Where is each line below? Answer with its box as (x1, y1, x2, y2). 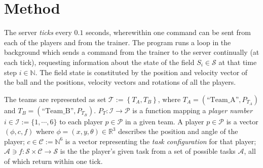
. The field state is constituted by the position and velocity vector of (35, 66, 248, 77)
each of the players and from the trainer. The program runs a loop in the (4, 37, 231, 47)
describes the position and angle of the (118, 126, 238, 137)
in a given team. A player (125, 116, 204, 126)
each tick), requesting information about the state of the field (4, 56, 195, 67)
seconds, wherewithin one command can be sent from (86, 27, 251, 38)
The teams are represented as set (4, 93, 106, 104)
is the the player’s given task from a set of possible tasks (60, 146, 236, 156)
